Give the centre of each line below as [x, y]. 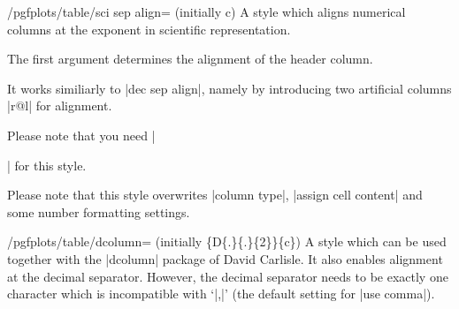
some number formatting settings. [99, 211]
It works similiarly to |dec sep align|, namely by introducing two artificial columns [229, 88]
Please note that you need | [81, 135]
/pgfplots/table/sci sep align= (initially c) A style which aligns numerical [207, 11]
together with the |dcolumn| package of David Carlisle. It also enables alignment [225, 258]
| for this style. [47, 165]
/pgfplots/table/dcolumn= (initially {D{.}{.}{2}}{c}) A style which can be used [227, 241]
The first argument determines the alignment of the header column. [190, 59]
